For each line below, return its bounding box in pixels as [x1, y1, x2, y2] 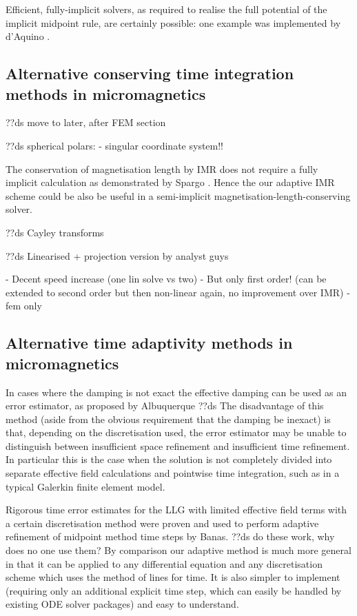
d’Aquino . [6, 29, 50, 43]
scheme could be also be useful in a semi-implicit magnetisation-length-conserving [6, 188, 351, 203]
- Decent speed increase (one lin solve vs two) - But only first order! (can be [6, 271, 327, 286]
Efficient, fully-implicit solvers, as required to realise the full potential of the [6, 2, 327, 16]
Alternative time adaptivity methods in [6, 332, 293, 353]
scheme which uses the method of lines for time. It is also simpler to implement [6, 570, 340, 584]
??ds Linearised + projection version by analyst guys [6, 248, 229, 263]
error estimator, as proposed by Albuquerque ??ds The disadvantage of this [6, 398, 324, 413]
